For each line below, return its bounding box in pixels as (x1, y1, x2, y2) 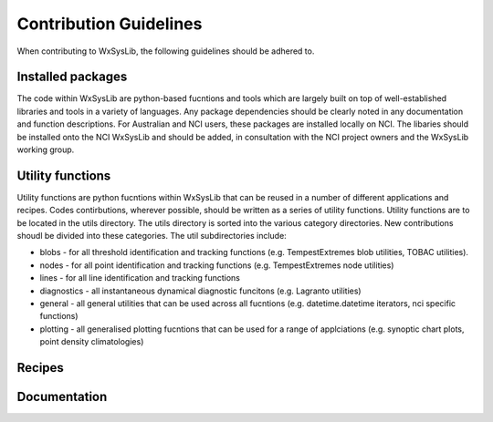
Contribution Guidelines (16, 14, 203, 34)
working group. (16, 144, 75, 155)
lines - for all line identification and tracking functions (39, 273, 241, 283)
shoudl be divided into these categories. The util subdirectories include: (16, 231, 287, 242)
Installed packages (16, 69, 128, 85)
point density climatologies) (39, 336, 144, 347)
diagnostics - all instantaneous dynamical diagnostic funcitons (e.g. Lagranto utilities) (39, 285, 362, 296)
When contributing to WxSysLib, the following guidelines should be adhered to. (16, 46, 315, 57)
